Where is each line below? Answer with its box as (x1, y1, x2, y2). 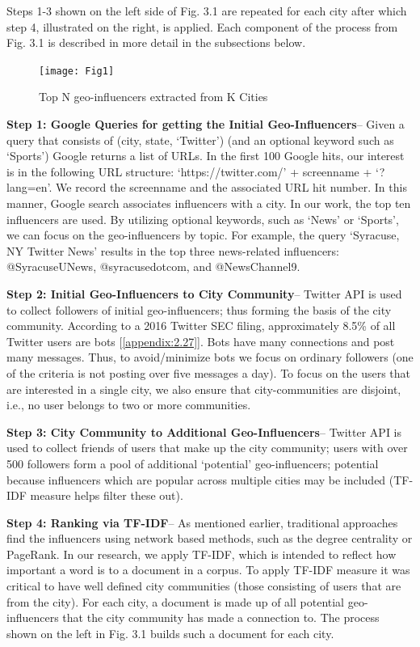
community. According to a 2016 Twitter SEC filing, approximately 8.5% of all (6, 317, 396, 334)
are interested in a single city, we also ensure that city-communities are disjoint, (6, 380, 401, 397)
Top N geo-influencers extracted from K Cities (39, 88, 268, 105)
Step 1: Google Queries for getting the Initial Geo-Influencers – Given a (6, 116, 405, 133)
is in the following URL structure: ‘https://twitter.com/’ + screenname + (6, 163, 372, 180)
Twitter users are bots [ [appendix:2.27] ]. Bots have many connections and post (6, 332, 395, 349)
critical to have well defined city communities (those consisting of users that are (6, 577, 401, 594)
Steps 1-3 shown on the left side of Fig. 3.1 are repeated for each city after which (6, 2, 407, 19)
